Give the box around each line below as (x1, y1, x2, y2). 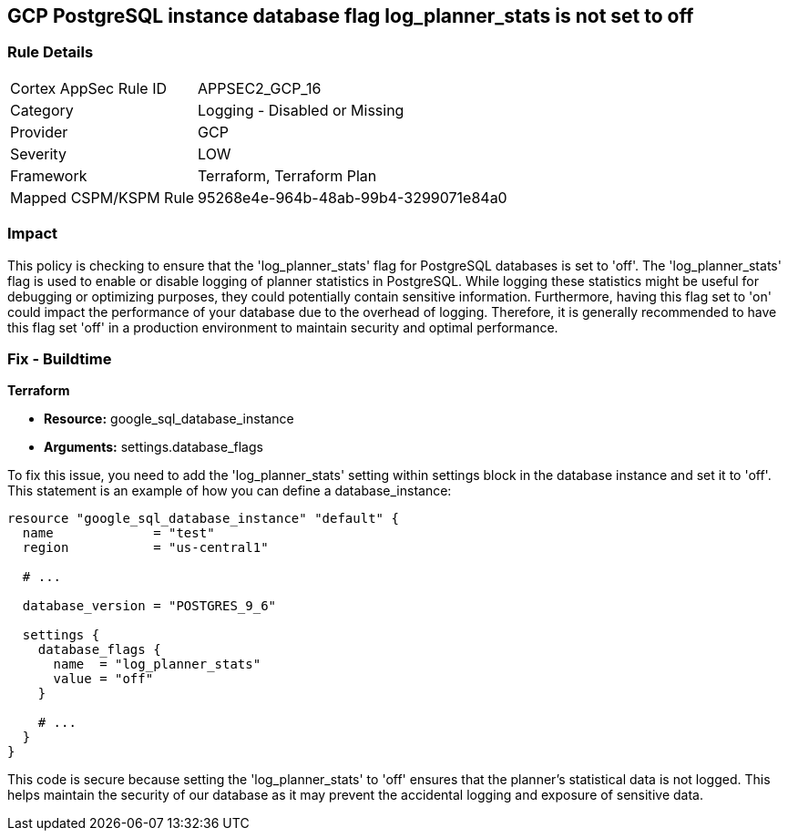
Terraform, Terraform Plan (198, 166, 377, 185)
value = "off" (53, 671, 154, 687)
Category (10, 100, 74, 119)
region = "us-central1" (22, 540, 269, 556)
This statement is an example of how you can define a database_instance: (7, 483, 452, 499)
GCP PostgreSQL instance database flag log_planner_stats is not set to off (7, 5, 694, 27)
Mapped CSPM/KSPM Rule (10, 188, 195, 207)
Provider (10, 122, 68, 141)
